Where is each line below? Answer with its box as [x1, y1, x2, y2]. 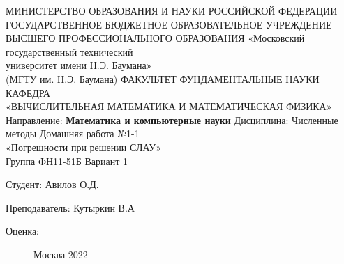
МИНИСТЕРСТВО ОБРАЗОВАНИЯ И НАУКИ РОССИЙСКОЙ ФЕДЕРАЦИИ [6, 3, 338, 17]
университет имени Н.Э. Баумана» [6, 58, 152, 72]
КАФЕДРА [6, 85, 50, 100]
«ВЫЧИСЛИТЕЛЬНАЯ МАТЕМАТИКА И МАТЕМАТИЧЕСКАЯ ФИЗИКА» [6, 99, 332, 114]
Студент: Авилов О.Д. [6, 177, 99, 192]
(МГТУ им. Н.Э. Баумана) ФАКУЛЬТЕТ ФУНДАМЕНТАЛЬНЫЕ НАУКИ [6, 71, 320, 86]
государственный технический [6, 44, 133, 59]
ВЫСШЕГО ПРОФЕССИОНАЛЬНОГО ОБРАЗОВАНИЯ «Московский [6, 31, 305, 45]
